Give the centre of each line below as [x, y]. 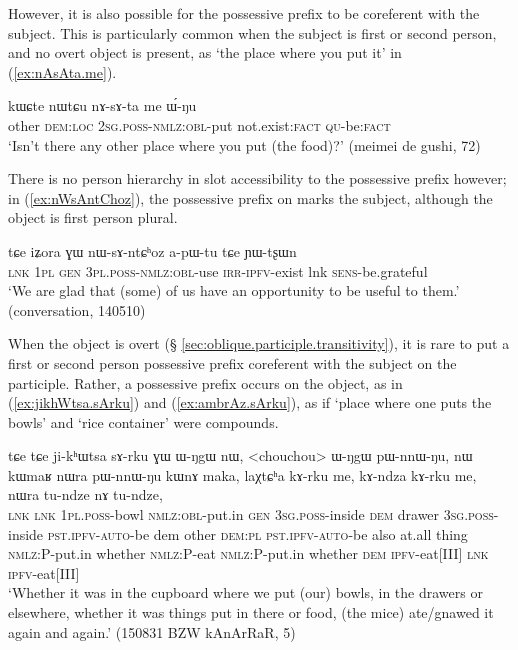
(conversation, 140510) [77, 309]
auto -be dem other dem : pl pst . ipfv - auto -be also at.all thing [284, 533]
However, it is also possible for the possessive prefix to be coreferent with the [244, 13]
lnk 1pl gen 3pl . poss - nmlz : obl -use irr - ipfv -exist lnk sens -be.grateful [218, 270]
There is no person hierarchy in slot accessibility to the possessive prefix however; [257, 178]
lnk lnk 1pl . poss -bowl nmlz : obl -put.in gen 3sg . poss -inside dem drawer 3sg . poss [251, 514]
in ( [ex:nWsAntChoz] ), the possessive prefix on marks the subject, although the [250, 197]
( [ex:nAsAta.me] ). [62, 71]
